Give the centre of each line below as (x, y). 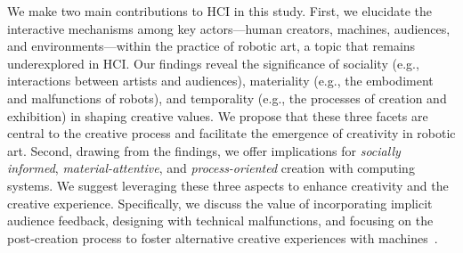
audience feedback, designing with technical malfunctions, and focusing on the (220, 220)
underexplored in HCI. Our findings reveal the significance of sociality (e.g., (213, 63)
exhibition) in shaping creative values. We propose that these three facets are (218, 115)
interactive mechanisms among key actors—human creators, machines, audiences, (229, 28)
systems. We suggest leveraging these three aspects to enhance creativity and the (228, 185)
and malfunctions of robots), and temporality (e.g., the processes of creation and (227, 98)
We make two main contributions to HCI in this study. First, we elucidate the (219, 11)
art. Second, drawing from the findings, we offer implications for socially (204, 150)
